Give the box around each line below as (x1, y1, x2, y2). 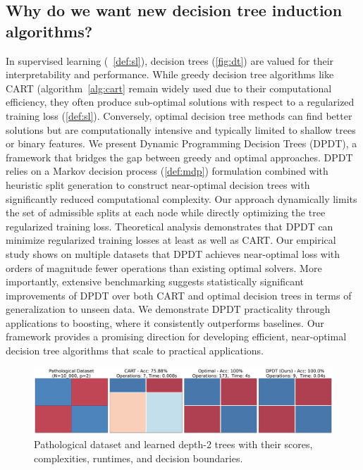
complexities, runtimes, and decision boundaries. (34, 450, 243, 465)
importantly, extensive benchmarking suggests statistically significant (6, 274, 304, 289)
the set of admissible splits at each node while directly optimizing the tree (6, 205, 326, 220)
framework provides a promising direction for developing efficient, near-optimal (6, 329, 347, 344)
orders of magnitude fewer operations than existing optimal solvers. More (6, 260, 322, 275)
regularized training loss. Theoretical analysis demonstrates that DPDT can (6, 218, 333, 233)
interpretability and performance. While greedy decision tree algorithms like (6, 67, 334, 82)
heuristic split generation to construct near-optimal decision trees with (6, 177, 310, 192)
